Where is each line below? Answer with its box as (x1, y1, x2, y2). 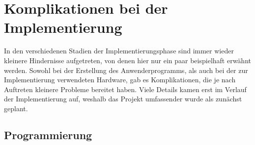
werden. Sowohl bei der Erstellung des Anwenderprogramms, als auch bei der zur (4, 65, 248, 75)
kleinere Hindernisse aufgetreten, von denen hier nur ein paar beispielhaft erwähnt (4, 55, 251, 65)
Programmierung (4, 127, 92, 142)
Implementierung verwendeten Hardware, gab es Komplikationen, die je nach (4, 74, 236, 85)
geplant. (4, 103, 28, 113)
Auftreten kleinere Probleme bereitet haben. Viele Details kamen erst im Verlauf (4, 84, 247, 94)
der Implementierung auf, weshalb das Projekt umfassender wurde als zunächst (4, 94, 242, 104)
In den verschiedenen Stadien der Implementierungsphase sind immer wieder (4, 46, 234, 56)
